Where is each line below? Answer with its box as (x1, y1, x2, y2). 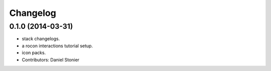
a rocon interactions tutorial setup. (22, 43, 93, 49)
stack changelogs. (22, 36, 60, 42)
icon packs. (22, 50, 46, 56)
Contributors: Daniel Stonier (22, 57, 80, 63)
